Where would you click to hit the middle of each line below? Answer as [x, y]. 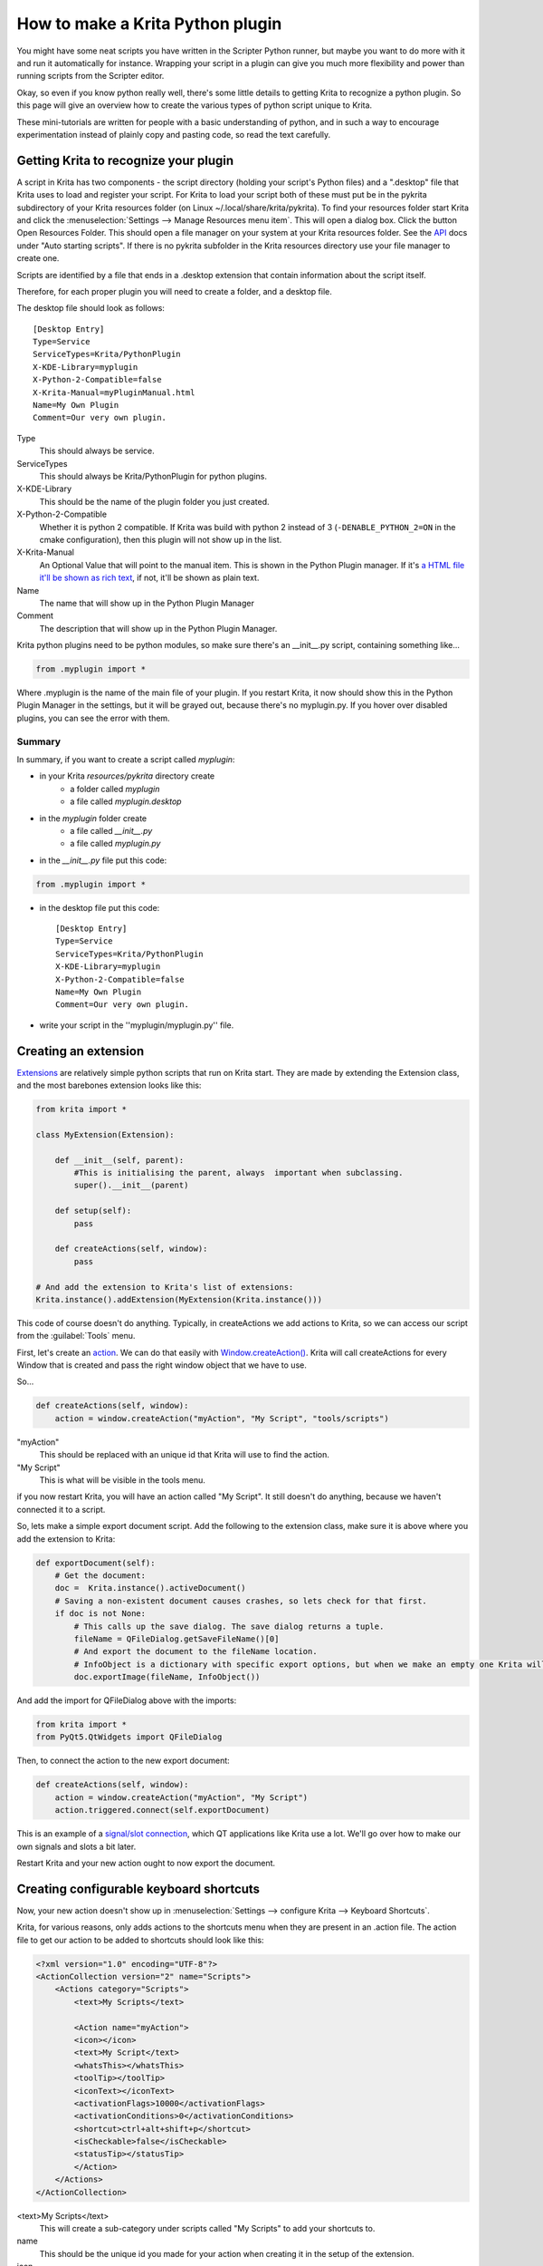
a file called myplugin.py [115, 844]
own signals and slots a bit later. [76, 1846]
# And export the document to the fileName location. [195, 1651]
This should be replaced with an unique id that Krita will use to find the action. [184, 1455]
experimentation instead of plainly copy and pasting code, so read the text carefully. [174, 134]
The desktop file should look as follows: [90, 308]
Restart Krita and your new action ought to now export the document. [146, 1863]
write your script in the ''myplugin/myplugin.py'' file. [137, 1025]
